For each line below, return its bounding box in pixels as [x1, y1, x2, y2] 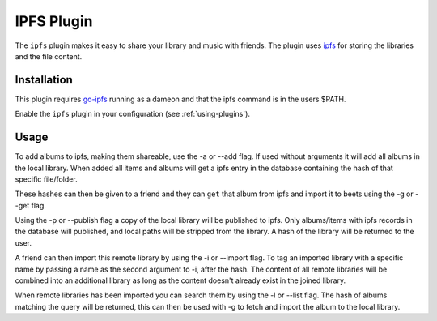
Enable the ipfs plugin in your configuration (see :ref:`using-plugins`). [15, 109, 251, 119]
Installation [15, 73, 73, 87]
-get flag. [15, 200, 46, 210]
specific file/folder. [15, 174, 78, 184]
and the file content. [15, 51, 83, 61]
